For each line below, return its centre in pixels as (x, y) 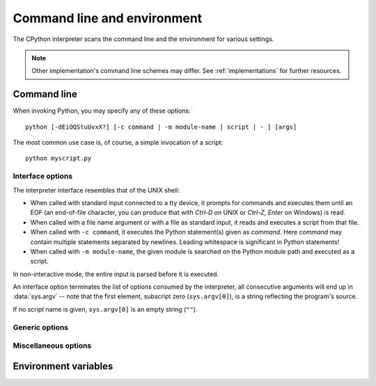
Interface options (43, 176)
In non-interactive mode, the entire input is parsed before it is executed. (116, 274)
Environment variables (63, 366)
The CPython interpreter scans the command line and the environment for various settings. (143, 39)
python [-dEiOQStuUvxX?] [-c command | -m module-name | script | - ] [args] (161, 127)
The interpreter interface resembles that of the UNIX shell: (96, 190)
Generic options (41, 327)
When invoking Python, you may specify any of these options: (102, 111)
